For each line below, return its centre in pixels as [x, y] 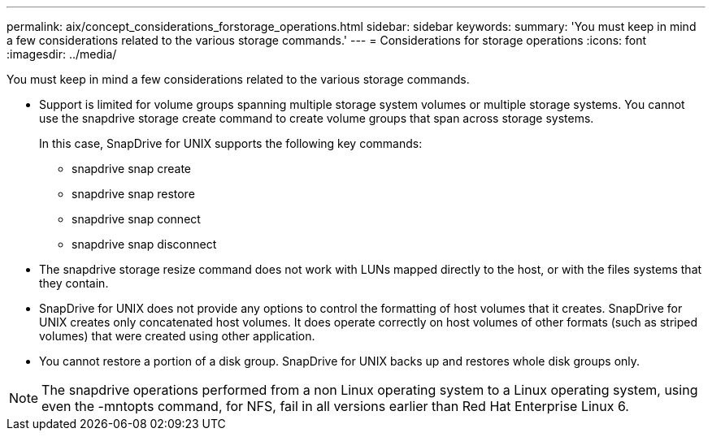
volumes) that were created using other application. [177, 336]
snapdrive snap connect [136, 219]
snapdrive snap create [131, 169]
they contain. [74, 283]
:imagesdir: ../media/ [62, 54]
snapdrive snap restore [133, 194]
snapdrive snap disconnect [144, 244]
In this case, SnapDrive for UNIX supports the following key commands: [231, 143]
